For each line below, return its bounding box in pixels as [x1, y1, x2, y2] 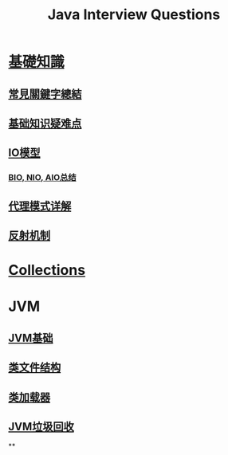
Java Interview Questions [47, 6, 221, 24]
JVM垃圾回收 [8, 420, 74, 433]
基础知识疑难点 [8, 116, 82, 130]
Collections [8, 261, 86, 280]
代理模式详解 [8, 199, 72, 213]
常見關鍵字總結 [8, 87, 82, 100]
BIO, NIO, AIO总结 [8, 172, 77, 183]
